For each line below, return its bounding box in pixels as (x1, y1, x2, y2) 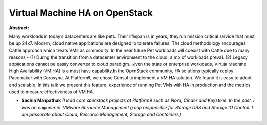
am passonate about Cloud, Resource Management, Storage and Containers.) (21, 111, 181, 118)
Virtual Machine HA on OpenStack (9, 7, 153, 18)
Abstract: (9, 25, 29, 31)
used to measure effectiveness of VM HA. (9, 89, 94, 94)
